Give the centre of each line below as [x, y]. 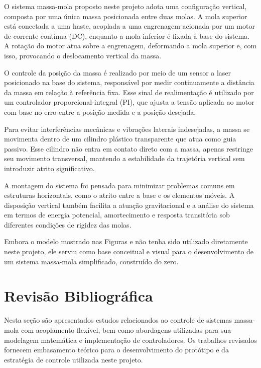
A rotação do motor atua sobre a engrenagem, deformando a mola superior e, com [130, 46]
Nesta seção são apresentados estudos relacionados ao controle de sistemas [118, 320]
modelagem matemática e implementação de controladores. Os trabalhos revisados [130, 340]
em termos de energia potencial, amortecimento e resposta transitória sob [117, 215]
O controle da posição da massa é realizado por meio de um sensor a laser [118, 72]
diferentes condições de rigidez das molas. [68, 224]
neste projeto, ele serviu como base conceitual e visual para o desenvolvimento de [129, 251]
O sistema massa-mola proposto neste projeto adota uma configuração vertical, [125, 6]
